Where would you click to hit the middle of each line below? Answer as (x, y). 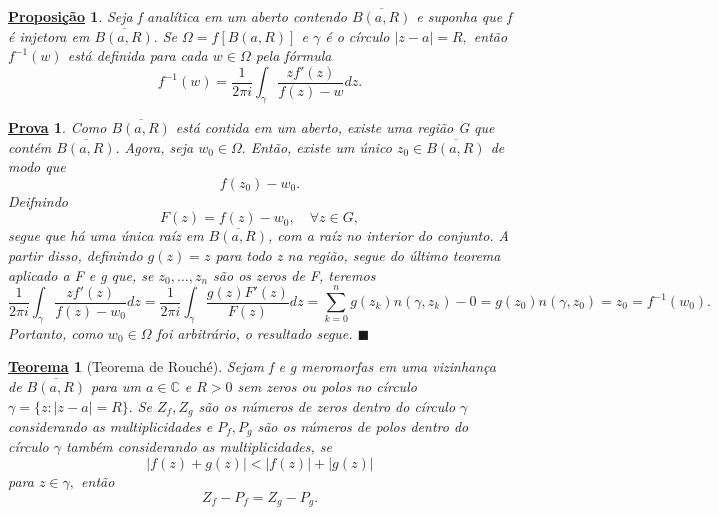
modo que (37, 166)
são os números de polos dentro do (363, 426)
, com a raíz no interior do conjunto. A (388, 235)
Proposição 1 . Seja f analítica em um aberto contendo (177, 16)
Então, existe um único (321, 146)
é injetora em (49, 35)
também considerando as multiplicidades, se (198, 446)
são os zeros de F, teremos (294, 274)
